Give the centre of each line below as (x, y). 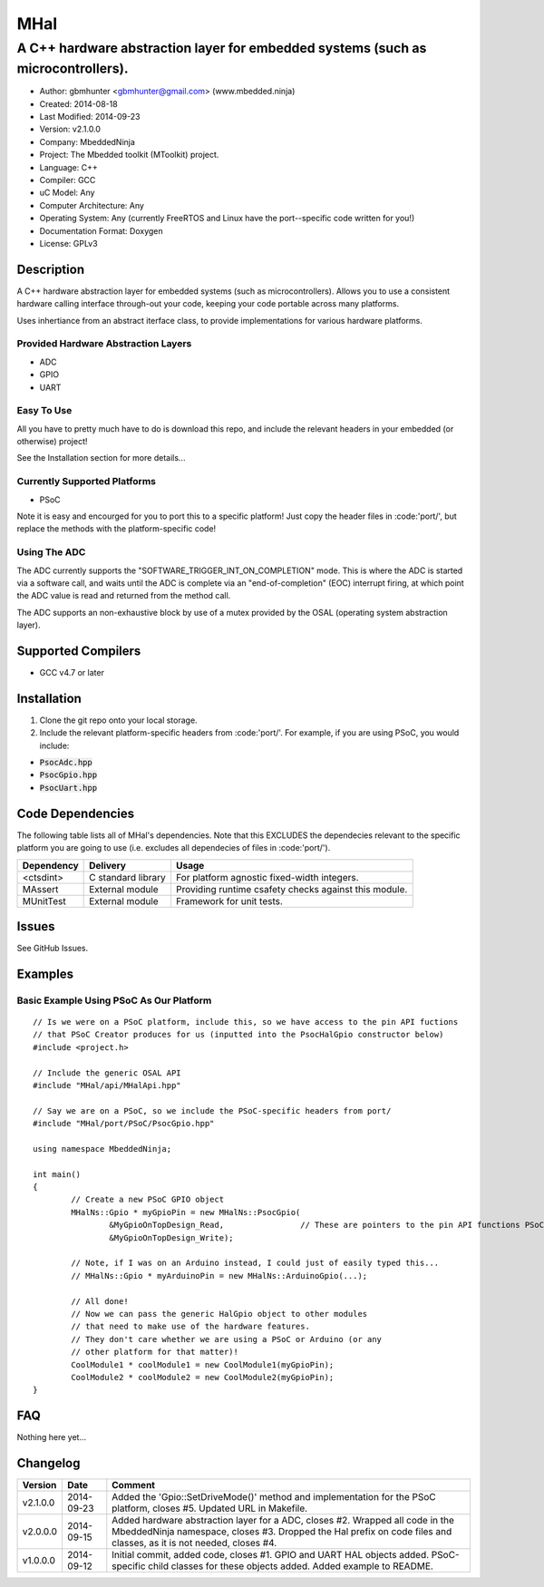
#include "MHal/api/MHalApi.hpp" (107, 1085)
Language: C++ (69, 167)
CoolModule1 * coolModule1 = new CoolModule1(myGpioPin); (203, 1364)
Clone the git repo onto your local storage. (119, 720)
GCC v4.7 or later (72, 672)
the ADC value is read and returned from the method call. (124, 596)
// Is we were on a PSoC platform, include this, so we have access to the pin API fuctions (246, 1022)
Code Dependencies (76, 813)
